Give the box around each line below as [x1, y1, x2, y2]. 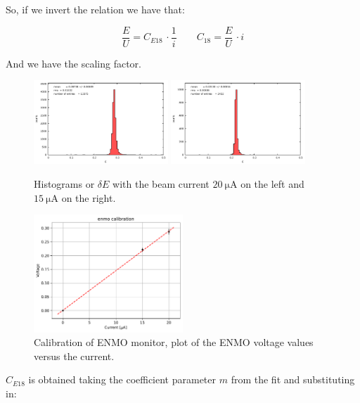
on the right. [61, 190, 116, 205]
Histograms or [34, 177, 95, 191]
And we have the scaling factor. [6, 56, 141, 70]
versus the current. [34, 348, 115, 363]
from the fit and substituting [231, 372, 355, 387]
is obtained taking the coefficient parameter [28, 372, 217, 387]
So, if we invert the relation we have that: [6, 2, 185, 16]
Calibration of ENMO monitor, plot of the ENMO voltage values [34, 335, 314, 350]
